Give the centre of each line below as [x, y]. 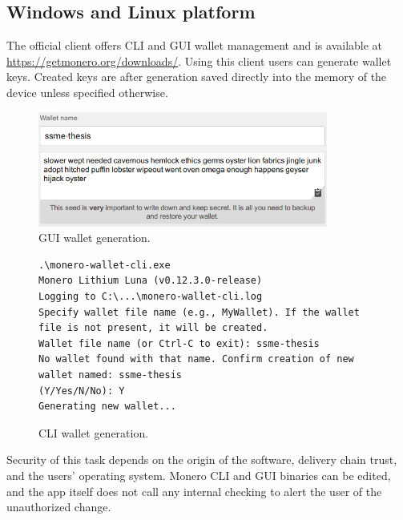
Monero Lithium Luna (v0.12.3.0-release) [151, 281]
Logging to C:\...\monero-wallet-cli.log [151, 297]
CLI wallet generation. [94, 432]
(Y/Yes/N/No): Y [82, 391]
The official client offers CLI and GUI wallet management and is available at [195, 45]
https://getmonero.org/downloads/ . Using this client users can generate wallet [199, 60]
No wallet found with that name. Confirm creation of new [196, 359]
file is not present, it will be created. [153, 328]
